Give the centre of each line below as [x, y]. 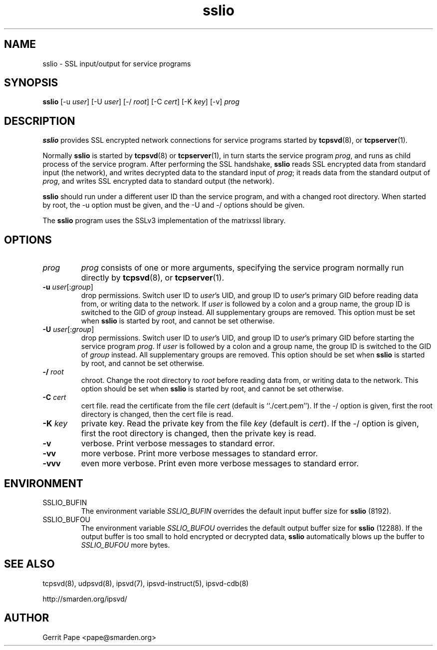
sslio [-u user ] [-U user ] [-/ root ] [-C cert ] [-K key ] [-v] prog [141, 102]
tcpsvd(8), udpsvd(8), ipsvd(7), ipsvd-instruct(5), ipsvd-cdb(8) [146, 583]
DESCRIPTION [40, 121]
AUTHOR [27, 618]
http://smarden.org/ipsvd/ [85, 599]
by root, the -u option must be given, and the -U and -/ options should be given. [174, 205]
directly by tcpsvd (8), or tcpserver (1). [153, 278]
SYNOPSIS [31, 83]
